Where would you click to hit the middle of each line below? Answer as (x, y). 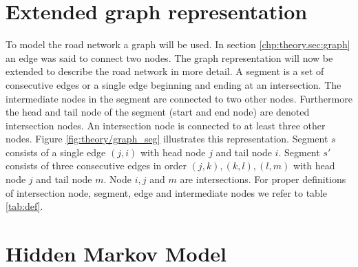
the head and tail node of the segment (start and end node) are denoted (158, 112)
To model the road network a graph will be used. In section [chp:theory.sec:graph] (178, 44)
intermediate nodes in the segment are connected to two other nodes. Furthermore (179, 98)
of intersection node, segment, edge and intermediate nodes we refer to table (167, 192)
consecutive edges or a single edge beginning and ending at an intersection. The (173, 84)
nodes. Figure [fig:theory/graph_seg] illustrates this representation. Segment (167, 139)
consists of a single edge (56, 152)
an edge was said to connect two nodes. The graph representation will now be (169, 57)
